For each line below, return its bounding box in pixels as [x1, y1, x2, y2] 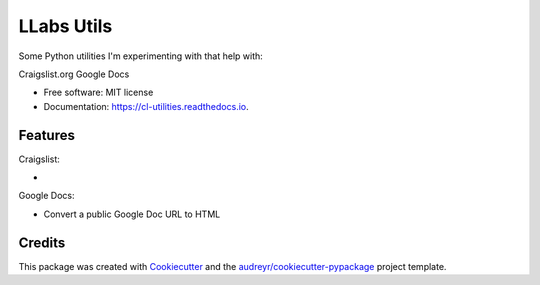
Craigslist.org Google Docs [18, 68, 130, 80]
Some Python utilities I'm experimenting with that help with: [18, 50, 264, 62]
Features [18, 126, 75, 144]
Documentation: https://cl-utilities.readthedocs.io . [43, 100, 249, 112]
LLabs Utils [18, 15, 113, 37]
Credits [18, 234, 66, 251]
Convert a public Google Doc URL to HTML [43, 208, 221, 220]
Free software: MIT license [43, 86, 154, 99]
